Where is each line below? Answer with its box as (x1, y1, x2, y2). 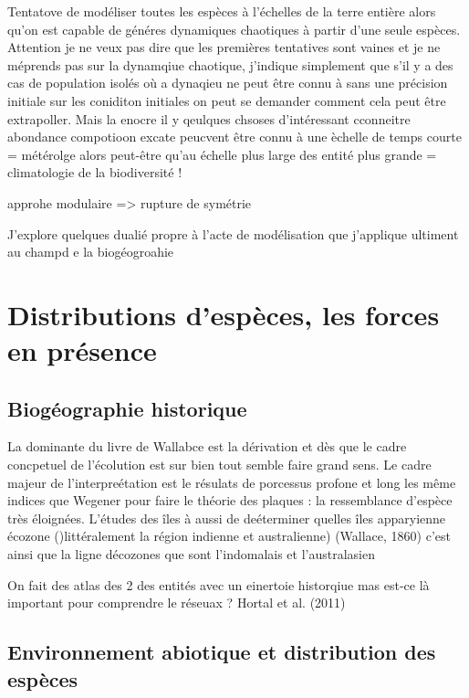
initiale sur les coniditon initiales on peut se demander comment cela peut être (7, 90, 446, 110)
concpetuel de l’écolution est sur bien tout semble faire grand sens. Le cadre (7, 455, 432, 474)
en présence (7, 332, 157, 369)
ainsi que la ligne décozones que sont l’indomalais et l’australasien (7, 545, 375, 564)
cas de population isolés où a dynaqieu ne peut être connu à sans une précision (7, 73, 448, 92)
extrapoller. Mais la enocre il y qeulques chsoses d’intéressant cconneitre (7, 109, 411, 128)
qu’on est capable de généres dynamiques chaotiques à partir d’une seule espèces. (7, 19, 461, 38)
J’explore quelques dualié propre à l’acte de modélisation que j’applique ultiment (7, 224, 459, 243)
